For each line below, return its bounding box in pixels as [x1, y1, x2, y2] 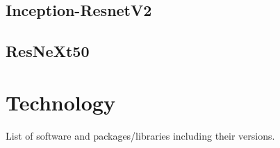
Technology [6, 88, 115, 116]
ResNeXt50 [6, 40, 90, 62]
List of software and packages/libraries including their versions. [6, 128, 275, 142]
